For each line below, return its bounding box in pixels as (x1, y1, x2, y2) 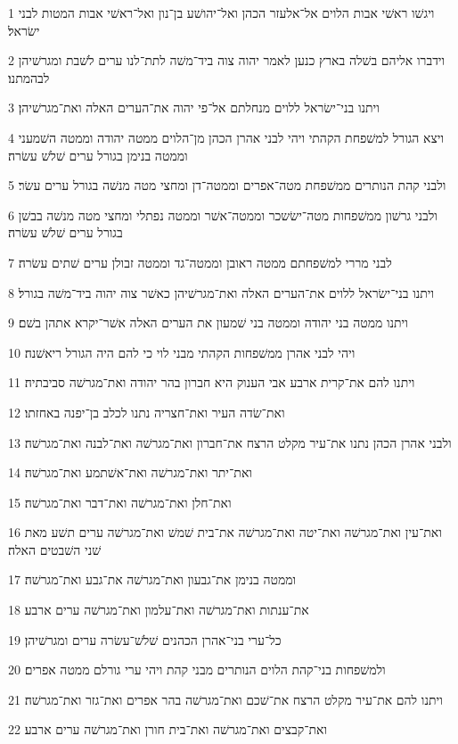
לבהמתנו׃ (8, 68, 50, 87)
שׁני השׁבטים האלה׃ (8, 540, 102, 558)
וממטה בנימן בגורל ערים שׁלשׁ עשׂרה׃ (8, 145, 188, 164)
